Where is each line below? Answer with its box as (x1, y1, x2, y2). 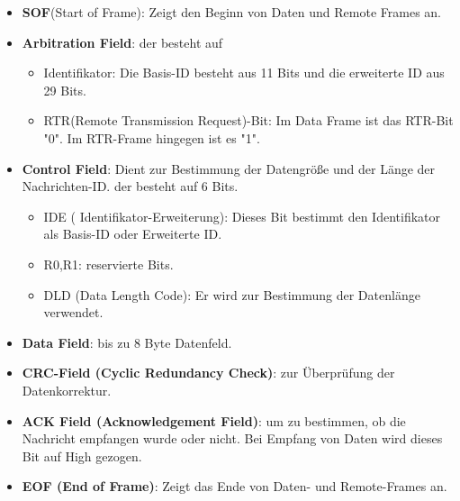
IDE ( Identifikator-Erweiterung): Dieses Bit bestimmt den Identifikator (43, 206, 441, 225)
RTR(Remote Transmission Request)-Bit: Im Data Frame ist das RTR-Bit (43, 111, 454, 130)
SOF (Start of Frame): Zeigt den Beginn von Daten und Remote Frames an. (22, 3, 441, 21)
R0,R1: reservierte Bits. (43, 254, 174, 273)
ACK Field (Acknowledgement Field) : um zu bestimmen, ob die (22, 411, 406, 430)
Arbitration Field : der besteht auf (22, 32, 223, 51)
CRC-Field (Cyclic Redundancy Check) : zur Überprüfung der (22, 363, 395, 382)
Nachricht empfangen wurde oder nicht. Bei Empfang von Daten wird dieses (22, 429, 443, 448)
